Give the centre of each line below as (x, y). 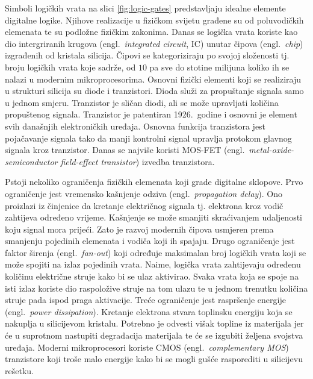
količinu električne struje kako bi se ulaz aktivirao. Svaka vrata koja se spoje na (152, 276)
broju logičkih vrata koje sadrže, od (70, 67)
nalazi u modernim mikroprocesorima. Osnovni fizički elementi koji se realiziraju (153, 79)
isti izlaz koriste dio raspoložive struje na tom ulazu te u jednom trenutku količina (156, 288)
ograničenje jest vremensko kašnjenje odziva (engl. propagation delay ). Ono (144, 193)
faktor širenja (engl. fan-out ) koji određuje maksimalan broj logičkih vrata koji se (156, 252)
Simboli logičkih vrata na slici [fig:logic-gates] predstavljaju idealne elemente (145, 8)
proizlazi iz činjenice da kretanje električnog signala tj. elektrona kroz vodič (144, 205)
